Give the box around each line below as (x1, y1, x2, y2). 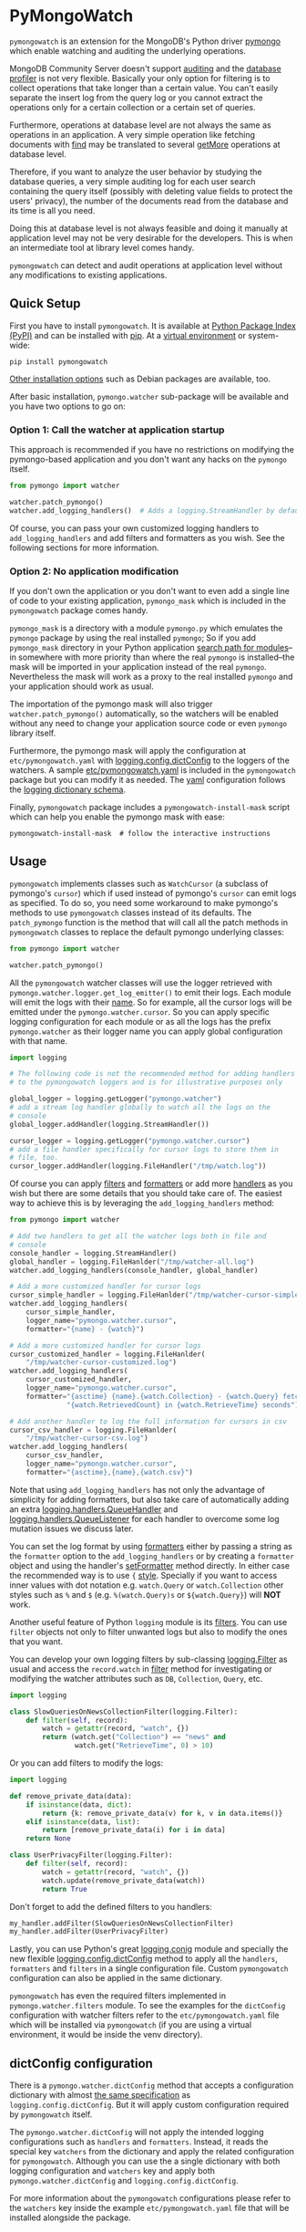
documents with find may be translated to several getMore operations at (9, 139, 280, 150)
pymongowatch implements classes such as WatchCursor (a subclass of (9, 878, 269, 889)
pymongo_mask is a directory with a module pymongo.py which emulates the (9, 622, 283, 633)
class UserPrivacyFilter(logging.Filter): (9, 1851, 173, 1860)
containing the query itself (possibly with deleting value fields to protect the (9, 185, 293, 196)
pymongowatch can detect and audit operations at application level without (9, 259, 283, 270)
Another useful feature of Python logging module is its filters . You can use (9, 1616, 288, 1627)
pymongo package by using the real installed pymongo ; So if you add (9, 631, 257, 643)
